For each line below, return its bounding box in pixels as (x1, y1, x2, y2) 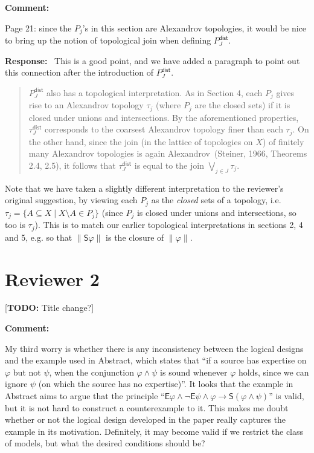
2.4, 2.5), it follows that (28, 158, 116, 171)
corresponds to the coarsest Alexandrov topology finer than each (45, 123, 283, 135)
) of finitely (262, 135, 304, 148)
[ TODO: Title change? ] (5, 301, 94, 314)
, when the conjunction (49, 365, 134, 378)
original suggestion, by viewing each (5, 194, 138, 206)
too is (5, 218, 25, 231)
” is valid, (269, 389, 304, 402)
